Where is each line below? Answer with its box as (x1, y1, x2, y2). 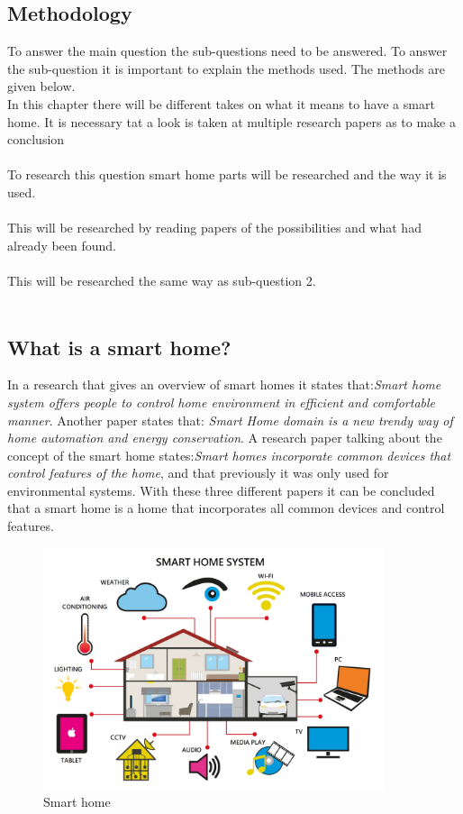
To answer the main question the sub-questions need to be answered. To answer (7, 41, 448, 60)
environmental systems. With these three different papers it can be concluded (7, 480, 435, 499)
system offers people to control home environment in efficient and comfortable (7, 392, 436, 411)
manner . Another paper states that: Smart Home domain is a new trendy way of (7, 410, 453, 429)
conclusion (7, 130, 65, 149)
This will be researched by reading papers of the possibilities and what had (7, 218, 422, 237)
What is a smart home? (7, 333, 231, 361)
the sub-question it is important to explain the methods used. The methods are (7, 59, 445, 78)
